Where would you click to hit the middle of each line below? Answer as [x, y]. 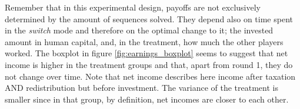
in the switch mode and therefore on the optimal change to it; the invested [139, 30]
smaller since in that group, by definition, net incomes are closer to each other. [147, 99]
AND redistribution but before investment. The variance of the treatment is [141, 88]
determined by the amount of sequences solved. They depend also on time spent [149, 18]
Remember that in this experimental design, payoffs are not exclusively [133, 7]
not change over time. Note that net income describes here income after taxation [150, 76]
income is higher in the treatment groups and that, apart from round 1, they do [149, 64]
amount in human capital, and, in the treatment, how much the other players [144, 41]
